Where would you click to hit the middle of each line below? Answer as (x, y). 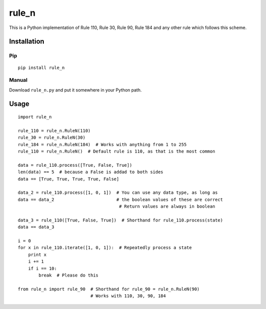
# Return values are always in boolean (167, 206)
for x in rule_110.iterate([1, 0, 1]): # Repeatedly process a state (105, 248)
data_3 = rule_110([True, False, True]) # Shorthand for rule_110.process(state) (120, 220)
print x (37, 254)
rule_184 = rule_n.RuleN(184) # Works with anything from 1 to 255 (102, 144)
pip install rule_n (41, 67)
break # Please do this (68, 275)
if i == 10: (42, 268)
